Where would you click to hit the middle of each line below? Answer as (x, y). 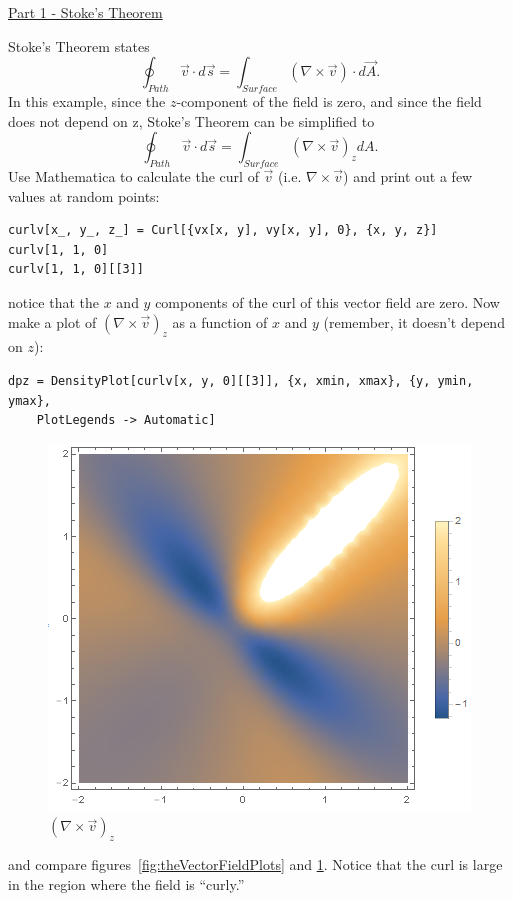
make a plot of (52, 321)
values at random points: (84, 195)
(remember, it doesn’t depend (414, 321)
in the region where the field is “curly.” (126, 883)
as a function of (220, 321)
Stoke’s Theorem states (79, 45)
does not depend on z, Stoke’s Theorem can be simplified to (191, 120)
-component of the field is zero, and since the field (329, 100)
